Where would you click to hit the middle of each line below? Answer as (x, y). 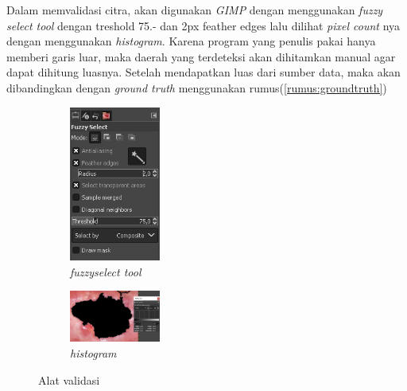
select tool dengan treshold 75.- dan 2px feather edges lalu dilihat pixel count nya (203, 25)
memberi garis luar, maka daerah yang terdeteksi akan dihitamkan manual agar (201, 56)
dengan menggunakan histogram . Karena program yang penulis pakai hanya (191, 41)
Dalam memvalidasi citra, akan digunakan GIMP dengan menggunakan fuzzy (195, 10)
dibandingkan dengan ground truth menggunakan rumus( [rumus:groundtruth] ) (197, 87)
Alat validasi (69, 379)
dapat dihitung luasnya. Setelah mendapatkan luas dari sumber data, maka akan (203, 72)
